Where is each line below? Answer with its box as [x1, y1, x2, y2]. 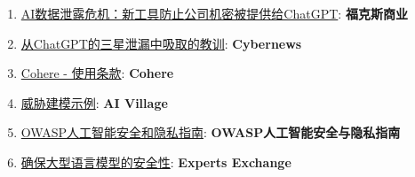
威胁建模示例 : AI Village [20, 93, 168, 112]
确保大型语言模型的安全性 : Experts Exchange [20, 152, 291, 171]
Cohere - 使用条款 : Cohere [20, 64, 174, 82]
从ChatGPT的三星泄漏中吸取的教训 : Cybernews [20, 34, 302, 52]
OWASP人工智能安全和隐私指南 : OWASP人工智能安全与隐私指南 [20, 123, 401, 142]
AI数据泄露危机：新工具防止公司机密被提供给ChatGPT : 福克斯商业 [20, 4, 408, 22]
